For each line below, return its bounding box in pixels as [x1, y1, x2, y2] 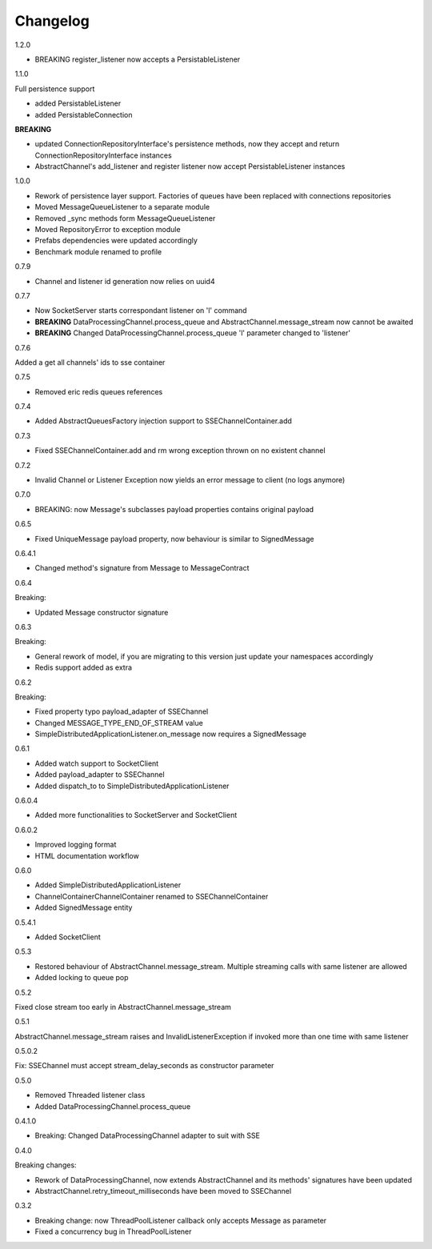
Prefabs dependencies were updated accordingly [34, 236, 198, 246]
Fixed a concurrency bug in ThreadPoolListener [34, 1227, 192, 1236]
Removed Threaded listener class [34, 1091, 146, 1100]
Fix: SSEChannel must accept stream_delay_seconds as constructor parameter [14, 1061, 274, 1071]
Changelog [14, 12, 90, 30]
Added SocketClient [34, 932, 101, 942]
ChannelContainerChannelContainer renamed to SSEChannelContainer [34, 891, 269, 901]
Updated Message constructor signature [34, 607, 169, 617]
